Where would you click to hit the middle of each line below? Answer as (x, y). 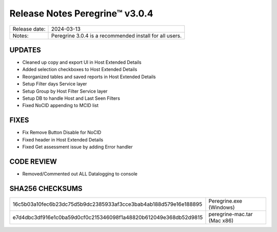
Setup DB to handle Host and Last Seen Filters (71, 98)
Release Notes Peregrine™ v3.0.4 (81, 13)
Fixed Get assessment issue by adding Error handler (77, 147)
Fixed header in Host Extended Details (63, 139)
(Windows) (222, 207)
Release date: (29, 29)
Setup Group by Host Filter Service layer (65, 91)
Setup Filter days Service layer (55, 84)
